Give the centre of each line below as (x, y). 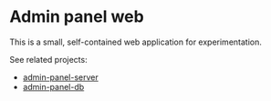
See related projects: (49, 59)
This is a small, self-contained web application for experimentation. (135, 42)
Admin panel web (77, 17)
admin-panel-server (60, 77)
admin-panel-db (53, 86)
